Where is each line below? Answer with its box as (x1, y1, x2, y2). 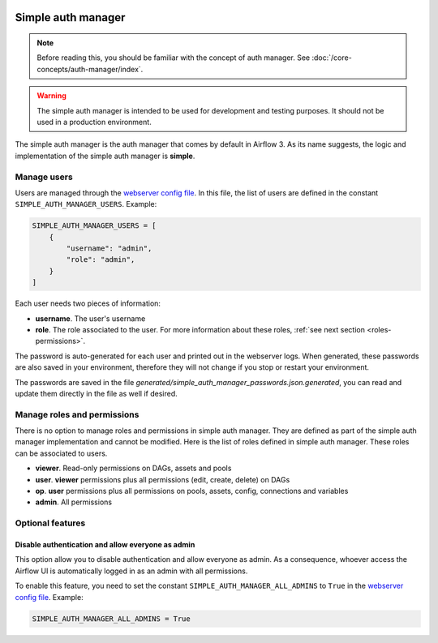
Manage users (15, 171, 73, 182)
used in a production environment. (36, 117, 152, 126)
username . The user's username (35, 313, 146, 324)
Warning (36, 91, 67, 101)
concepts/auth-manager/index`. (36, 64, 144, 74)
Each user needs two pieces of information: (15, 298, 161, 308)
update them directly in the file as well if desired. (15, 388, 178, 398)
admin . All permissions (35, 497, 113, 507)
